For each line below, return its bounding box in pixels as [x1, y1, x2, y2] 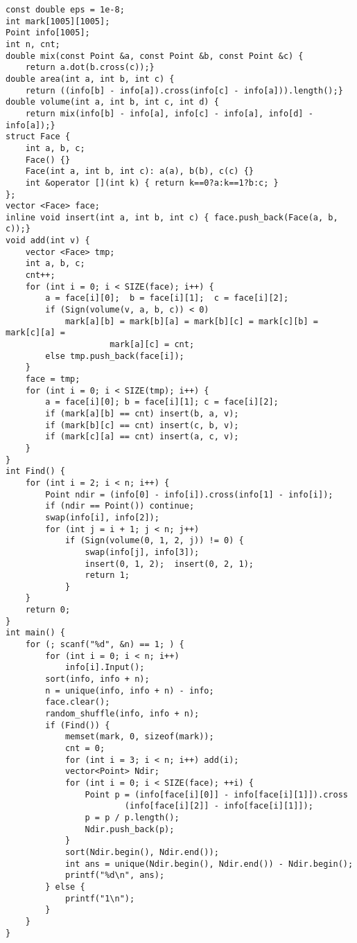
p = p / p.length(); [85, 812, 180, 822]
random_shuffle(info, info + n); [45, 709, 200, 719]
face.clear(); [45, 697, 110, 707]
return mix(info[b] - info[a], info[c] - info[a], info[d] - [25, 108, 313, 118]
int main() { [6, 628, 65, 638]
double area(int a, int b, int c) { [6, 73, 175, 84]
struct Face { [6, 132, 71, 142]
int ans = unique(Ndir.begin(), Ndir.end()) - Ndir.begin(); [64, 858, 354, 869]
